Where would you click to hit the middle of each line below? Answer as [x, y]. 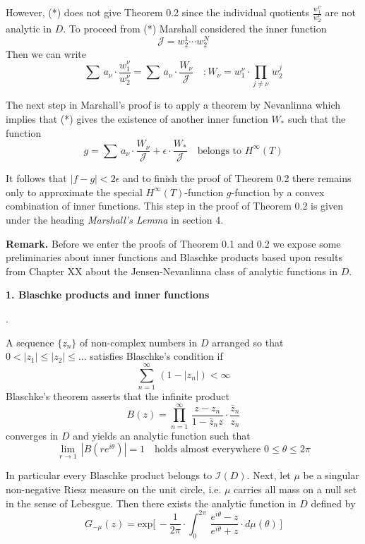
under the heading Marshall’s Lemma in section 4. [115, 220]
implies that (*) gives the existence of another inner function [137, 119]
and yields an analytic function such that [162, 435]
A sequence [30, 342]
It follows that [36, 178]
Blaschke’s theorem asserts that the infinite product [118, 395]
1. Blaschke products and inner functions [108, 295]
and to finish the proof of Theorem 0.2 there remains [237, 178]
